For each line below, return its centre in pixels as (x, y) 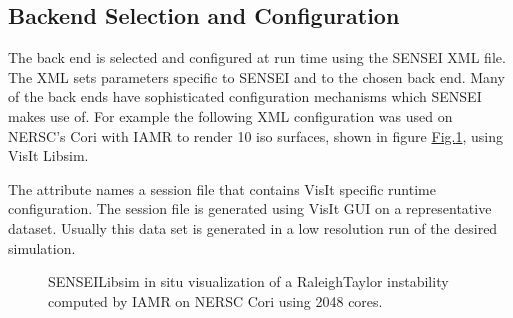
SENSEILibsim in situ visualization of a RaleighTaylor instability (248, 281)
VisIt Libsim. (48, 155)
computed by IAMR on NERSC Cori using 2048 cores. (215, 300)
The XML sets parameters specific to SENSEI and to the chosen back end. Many (256, 76)
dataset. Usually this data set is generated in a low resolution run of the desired (253, 227)
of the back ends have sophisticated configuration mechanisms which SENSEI (245, 96)
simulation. (42, 247)
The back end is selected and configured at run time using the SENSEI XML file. (257, 57)
